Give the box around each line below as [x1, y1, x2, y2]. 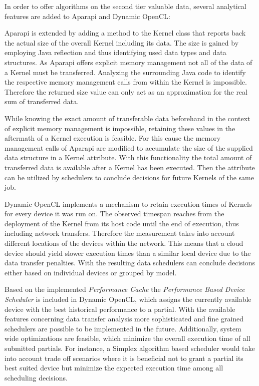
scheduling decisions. [5, 372, 68, 382]
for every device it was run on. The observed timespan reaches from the [5, 208, 224, 219]
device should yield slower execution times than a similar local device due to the [5, 247, 251, 258]
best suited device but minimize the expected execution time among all [5, 362, 223, 373]
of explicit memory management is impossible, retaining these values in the [5, 123, 235, 133]
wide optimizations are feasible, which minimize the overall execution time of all [5, 333, 250, 343]
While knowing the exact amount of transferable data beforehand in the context [5, 113, 250, 123]
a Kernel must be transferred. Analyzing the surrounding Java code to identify [5, 67, 246, 77]
